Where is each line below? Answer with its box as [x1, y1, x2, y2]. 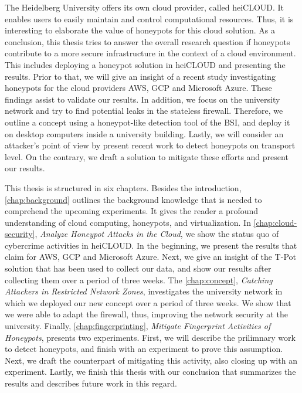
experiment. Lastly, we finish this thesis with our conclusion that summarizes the [5, 365, 296, 378]
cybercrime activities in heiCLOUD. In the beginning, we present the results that [5, 239, 297, 251]
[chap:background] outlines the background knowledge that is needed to [5, 193, 262, 205]
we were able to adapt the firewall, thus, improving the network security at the [5, 308, 288, 320]
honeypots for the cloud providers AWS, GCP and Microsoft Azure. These [5, 82, 272, 94]
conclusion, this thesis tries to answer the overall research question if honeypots [5, 35, 290, 48]
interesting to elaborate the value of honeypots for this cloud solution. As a [5, 24, 275, 36]
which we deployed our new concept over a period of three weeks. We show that [5, 296, 291, 309]
